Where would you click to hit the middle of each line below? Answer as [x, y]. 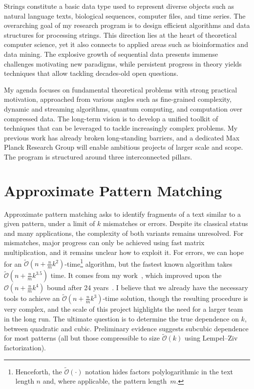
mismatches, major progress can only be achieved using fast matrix [104, 242]
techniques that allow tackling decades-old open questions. [91, 73]
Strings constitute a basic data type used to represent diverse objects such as [119, 6]
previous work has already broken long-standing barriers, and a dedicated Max [122, 137]
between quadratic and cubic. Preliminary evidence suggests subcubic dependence [126, 328]
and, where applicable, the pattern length [105, 381]
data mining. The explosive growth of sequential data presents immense [111, 54]
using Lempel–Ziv [211, 338]
